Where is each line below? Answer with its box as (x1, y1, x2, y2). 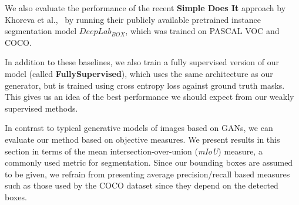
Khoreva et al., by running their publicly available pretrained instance (5, 13, 261, 25)
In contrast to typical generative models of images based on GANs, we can (5, 122, 273, 134)
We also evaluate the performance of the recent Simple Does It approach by (5, 2, 286, 14)
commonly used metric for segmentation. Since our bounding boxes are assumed (5, 156, 293, 169)
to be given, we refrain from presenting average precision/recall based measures (5, 167, 290, 180)
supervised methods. (5, 102, 78, 114)
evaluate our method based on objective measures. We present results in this (5, 133, 280, 145)
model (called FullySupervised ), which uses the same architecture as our (5, 67, 273, 79)
